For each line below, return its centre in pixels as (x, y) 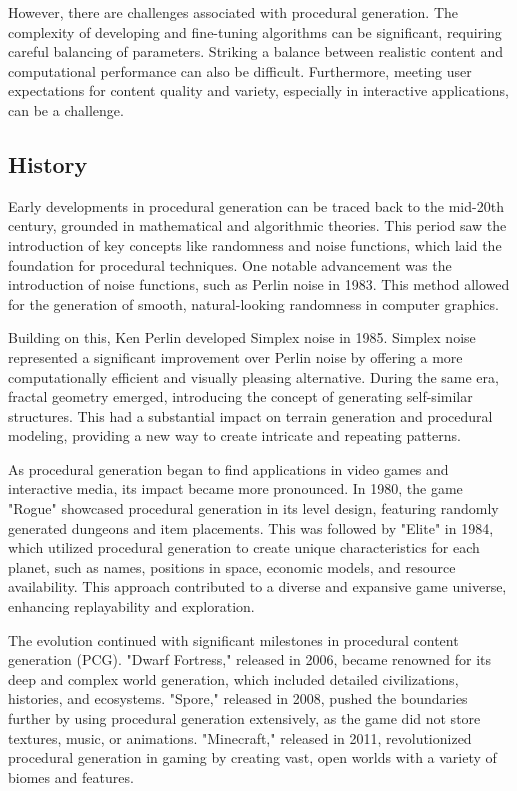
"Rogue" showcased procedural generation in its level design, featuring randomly (253, 508)
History (48, 163)
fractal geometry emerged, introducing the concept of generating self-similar (240, 396)
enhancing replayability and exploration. (131, 606)
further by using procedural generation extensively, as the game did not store (244, 718)
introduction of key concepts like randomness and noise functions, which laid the (255, 244)
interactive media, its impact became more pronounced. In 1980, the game (235, 488)
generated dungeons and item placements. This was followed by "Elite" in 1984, (251, 527)
